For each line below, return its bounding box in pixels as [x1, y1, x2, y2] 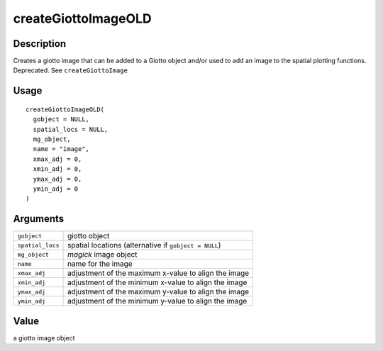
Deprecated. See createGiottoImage [13, 66, 128, 74]
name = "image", [33, 145, 90, 153]
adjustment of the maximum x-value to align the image [67, 268, 250, 278]
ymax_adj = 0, [33, 174, 82, 183]
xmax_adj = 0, [33, 155, 82, 163]
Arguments [13, 213, 65, 225]
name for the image [67, 259, 133, 269]
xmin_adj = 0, [33, 165, 82, 173]
